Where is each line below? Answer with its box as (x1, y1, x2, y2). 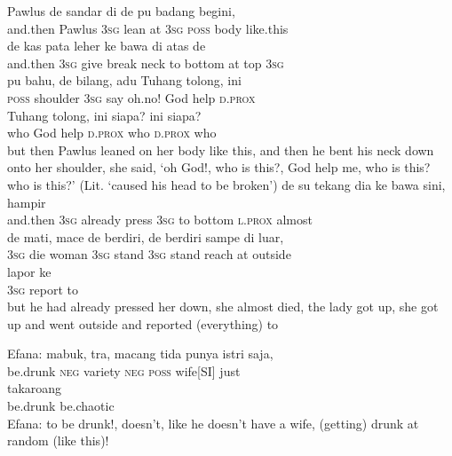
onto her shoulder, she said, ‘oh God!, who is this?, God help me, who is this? (7, 158, 431, 177)
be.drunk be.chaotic (7, 397, 115, 415)
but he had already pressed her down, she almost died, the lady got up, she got (7, 297, 439, 316)
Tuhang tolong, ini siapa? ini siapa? (7, 106, 202, 124)
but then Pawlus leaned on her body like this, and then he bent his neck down (7, 140, 434, 159)
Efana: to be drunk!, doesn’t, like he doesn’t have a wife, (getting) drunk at (7, 413, 419, 432)
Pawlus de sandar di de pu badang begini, (7, 2, 235, 20)
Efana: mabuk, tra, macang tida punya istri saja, (7, 344, 274, 363)
